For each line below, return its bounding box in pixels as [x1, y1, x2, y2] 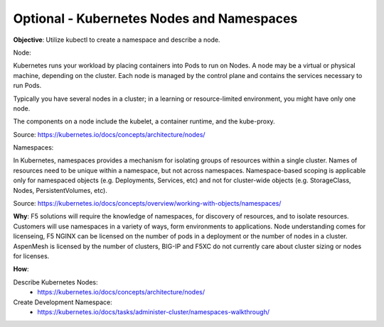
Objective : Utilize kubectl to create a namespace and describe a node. [13, 35, 220, 44]
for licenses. [13, 252, 50, 260]
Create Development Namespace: [13, 298, 113, 306]
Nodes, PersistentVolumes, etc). [13, 186, 108, 194]
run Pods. [13, 82, 42, 90]
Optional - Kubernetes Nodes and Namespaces [13, 11, 298, 26]
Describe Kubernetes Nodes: [13, 277, 99, 287]
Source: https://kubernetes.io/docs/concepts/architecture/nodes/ [13, 130, 206, 138]
